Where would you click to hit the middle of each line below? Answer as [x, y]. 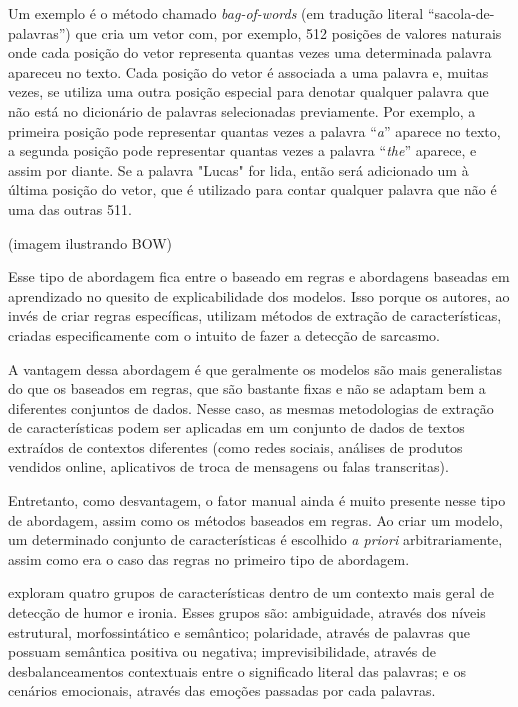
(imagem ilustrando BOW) [90, 242]
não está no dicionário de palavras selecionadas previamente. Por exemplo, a [242, 110]
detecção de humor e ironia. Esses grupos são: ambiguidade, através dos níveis [247, 612]
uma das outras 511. [70, 208]
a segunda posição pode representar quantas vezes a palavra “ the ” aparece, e [242, 150]
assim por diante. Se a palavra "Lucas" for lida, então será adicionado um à [238, 169]
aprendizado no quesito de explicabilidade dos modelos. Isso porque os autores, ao [259, 295]
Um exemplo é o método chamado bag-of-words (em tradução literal [216, 13]
